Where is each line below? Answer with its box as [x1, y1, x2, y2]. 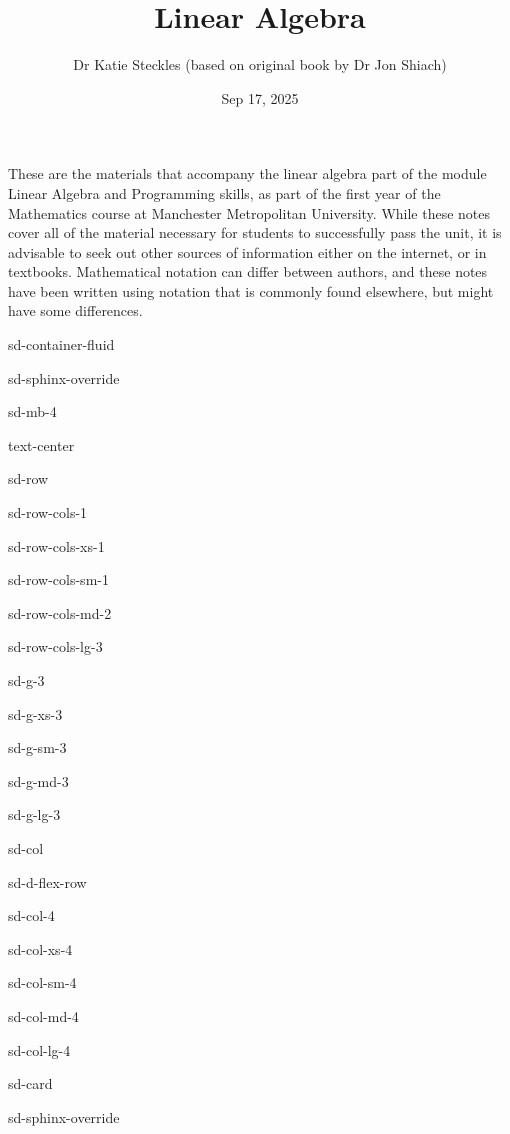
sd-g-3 [8, 670, 45, 690]
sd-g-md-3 [8, 770, 69, 791]
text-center [8, 434, 75, 455]
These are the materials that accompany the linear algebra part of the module [8, 163, 487, 184]
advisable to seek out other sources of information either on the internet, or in [8, 241, 487, 262]
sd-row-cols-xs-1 [8, 535, 105, 556]
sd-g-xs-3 [8, 703, 63, 724]
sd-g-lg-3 [8, 804, 61, 825]
